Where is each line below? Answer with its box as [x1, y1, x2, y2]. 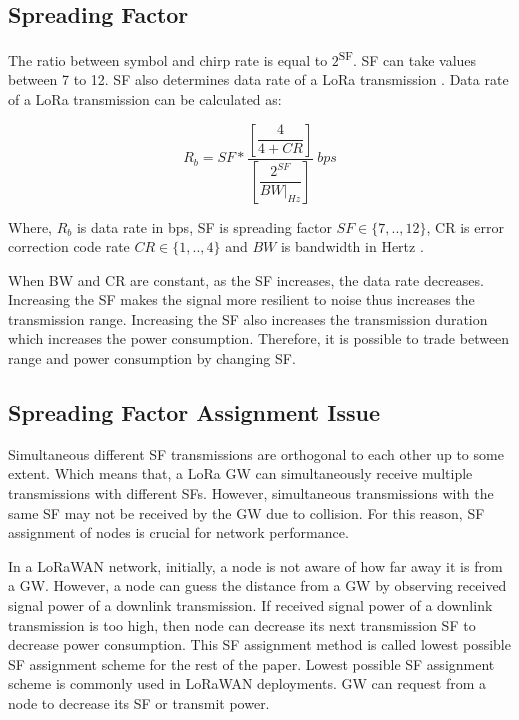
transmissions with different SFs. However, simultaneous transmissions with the [8, 483, 494, 504]
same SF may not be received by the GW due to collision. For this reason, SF [8, 502, 485, 523]
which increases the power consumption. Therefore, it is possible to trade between [8, 328, 510, 349]
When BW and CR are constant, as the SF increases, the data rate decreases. [8, 269, 484, 290]
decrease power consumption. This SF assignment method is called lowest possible [8, 634, 511, 655]
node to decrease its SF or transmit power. [8, 693, 270, 713]
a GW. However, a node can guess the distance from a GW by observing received [8, 575, 507, 596]
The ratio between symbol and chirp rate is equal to [8, 49, 328, 70]
